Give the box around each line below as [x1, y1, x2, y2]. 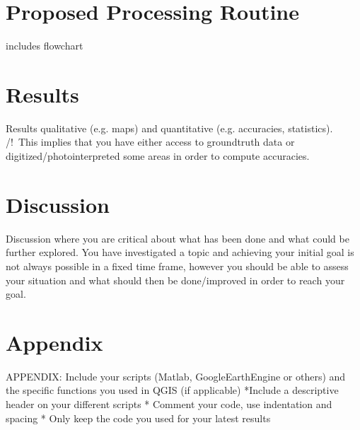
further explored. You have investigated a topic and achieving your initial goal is [6, 245, 354, 260]
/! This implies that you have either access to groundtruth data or [6, 134, 295, 149]
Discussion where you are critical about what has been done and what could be [6, 231, 349, 245]
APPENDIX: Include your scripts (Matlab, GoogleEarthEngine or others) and [6, 368, 346, 383]
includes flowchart [6, 38, 83, 53]
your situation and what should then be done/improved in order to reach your [6, 272, 345, 287]
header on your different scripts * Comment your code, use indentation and [6, 397, 332, 412]
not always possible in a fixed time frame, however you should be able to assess [6, 258, 349, 273]
